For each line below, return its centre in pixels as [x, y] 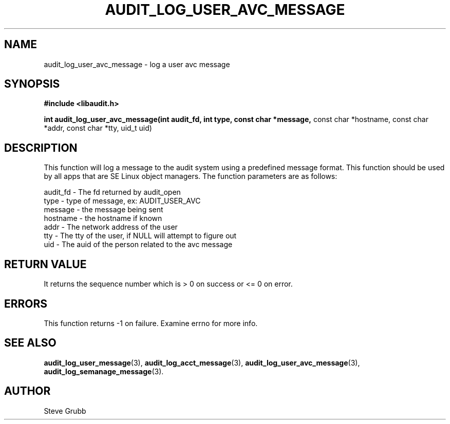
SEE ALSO [30, 343]
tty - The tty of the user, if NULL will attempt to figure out [140, 236]
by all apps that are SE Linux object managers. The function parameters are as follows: [191, 176]
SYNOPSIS [32, 84]
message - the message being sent [104, 210]
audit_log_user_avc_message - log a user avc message [137, 64]
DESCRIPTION [41, 148]
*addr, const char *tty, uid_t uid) [98, 128]
